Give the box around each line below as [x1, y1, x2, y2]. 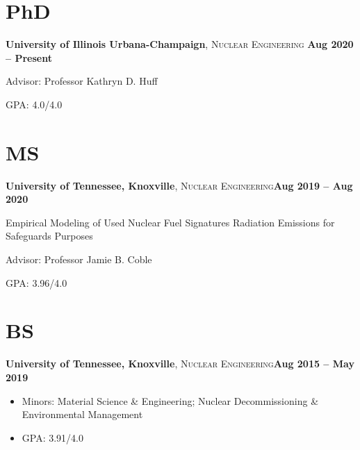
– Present [6, 50, 52, 65]
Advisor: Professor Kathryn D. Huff [6, 74, 158, 88]
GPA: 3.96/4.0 [6, 275, 67, 290]
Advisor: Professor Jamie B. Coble [6, 252, 152, 266]
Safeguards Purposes [6, 228, 93, 243]
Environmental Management [22, 407, 143, 422]
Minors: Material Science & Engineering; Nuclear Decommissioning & [22, 393, 319, 408]
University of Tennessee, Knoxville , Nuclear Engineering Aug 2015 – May [6, 356, 354, 371]
